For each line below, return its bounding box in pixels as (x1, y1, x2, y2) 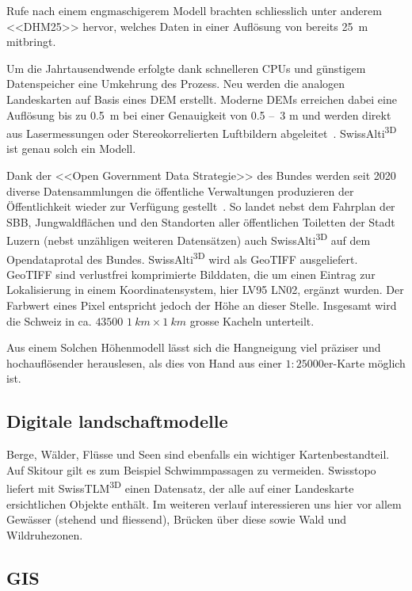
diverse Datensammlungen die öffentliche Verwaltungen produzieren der (6, 182, 354, 199)
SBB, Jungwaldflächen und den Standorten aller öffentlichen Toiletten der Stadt (6, 213, 395, 230)
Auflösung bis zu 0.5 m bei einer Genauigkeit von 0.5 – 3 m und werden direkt (6, 106, 391, 123)
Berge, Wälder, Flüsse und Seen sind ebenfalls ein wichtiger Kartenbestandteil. (6, 446, 390, 463)
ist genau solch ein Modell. (6, 140, 136, 157)
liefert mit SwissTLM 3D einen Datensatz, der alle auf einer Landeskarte (6, 478, 354, 497)
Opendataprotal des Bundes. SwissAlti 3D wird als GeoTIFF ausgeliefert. (6, 248, 358, 267)
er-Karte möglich (323, 354, 406, 371)
